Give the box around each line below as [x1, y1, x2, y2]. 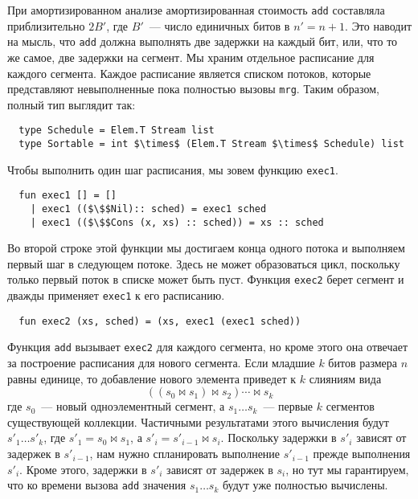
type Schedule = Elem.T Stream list [18, 125, 215, 137]
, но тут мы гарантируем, [285, 460, 409, 477]
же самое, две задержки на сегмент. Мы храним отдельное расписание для [7, 48, 375, 65]
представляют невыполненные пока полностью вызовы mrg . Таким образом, [7, 80, 379, 97]
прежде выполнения [313, 445, 411, 462]
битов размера [328, 354, 398, 371]
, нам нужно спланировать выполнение [89, 445, 281, 462]
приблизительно [7, 17, 85, 34]
